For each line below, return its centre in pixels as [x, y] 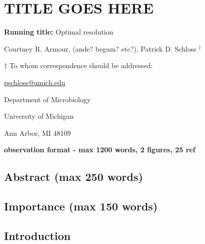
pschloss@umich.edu [35, 82]
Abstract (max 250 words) [73, 177]
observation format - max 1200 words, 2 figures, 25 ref [100, 150]
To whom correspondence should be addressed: [81, 65]
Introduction [37, 235]
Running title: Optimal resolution [59, 32]
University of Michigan [39, 116]
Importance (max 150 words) [81, 206]
